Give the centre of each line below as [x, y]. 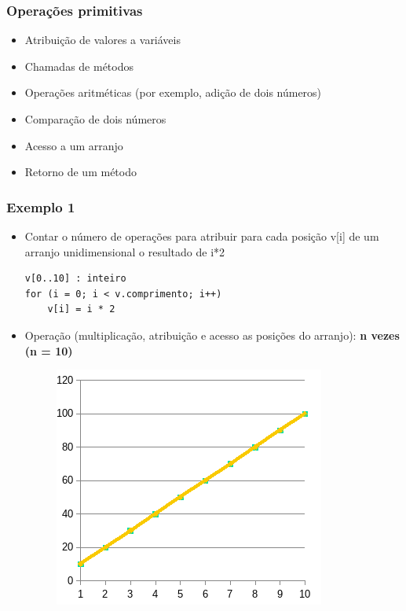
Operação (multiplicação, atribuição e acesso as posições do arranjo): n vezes [212, 335]
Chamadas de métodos [79, 66]
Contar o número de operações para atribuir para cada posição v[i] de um [202, 236]
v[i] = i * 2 [81, 309]
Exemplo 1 [41, 206]
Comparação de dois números [95, 119]
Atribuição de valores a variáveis [102, 40]
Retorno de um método [80, 172]
